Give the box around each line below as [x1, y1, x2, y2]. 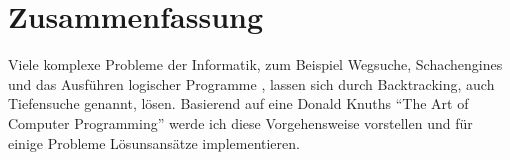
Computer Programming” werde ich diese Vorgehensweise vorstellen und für [8, 112, 473, 133]
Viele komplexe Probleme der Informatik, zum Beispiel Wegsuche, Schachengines [8, 54, 503, 75]
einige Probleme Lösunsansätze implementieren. [8, 132, 300, 153]
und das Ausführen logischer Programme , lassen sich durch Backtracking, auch [8, 73, 495, 94]
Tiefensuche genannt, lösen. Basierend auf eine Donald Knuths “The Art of [8, 93, 469, 114]
